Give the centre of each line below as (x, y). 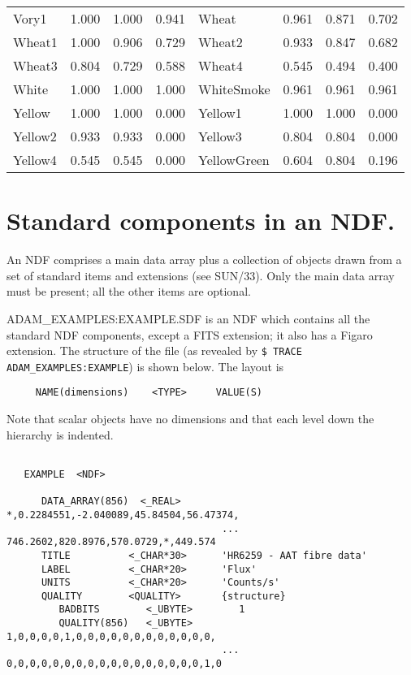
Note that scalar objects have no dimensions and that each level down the (190, 419)
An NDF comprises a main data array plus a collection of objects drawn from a (204, 260)
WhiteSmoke (234, 89)
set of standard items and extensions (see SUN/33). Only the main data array (201, 275)
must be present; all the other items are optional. (129, 291)
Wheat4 (221, 65)
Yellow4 (35, 160)
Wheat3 (35, 65)
